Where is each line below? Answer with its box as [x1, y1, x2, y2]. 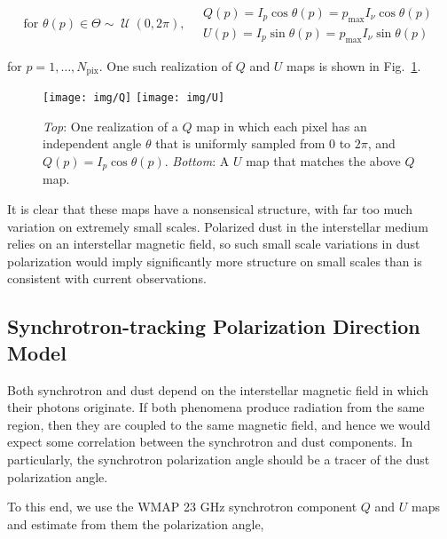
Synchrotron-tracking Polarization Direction [7, 313, 420, 340]
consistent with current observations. [7, 269, 207, 288]
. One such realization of [98, 56, 232, 75]
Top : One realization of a [43, 116, 178, 135]
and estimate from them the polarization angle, [7, 514, 264, 533]
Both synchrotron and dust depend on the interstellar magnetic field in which [7, 380, 429, 399]
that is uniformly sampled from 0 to [155, 134, 351, 153]
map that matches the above [246, 151, 401, 170]
